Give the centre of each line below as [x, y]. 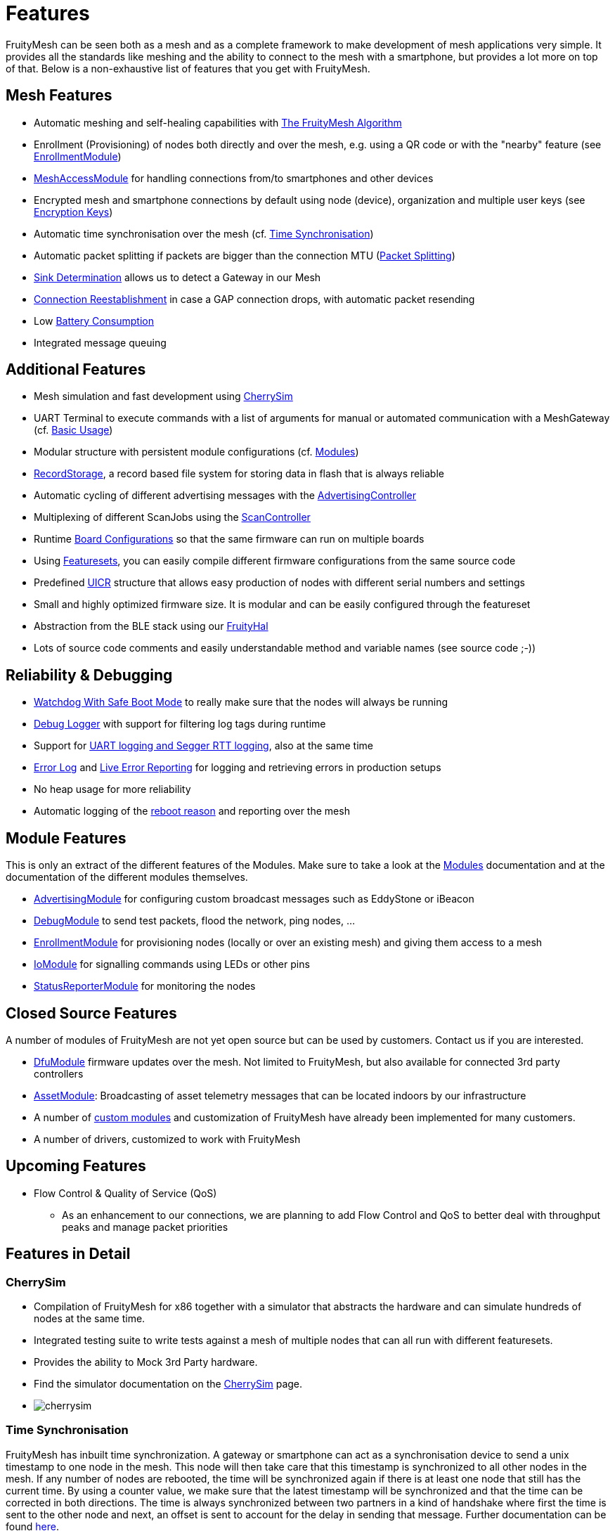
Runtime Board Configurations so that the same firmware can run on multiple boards [229, 539]
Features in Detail [68, 1254]
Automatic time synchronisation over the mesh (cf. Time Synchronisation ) [204, 233]
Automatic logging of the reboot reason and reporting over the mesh [192, 811]
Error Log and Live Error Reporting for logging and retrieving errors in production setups [238, 768]
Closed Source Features [91, 1013]
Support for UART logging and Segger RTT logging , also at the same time [203, 746]
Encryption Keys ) [73, 212]
